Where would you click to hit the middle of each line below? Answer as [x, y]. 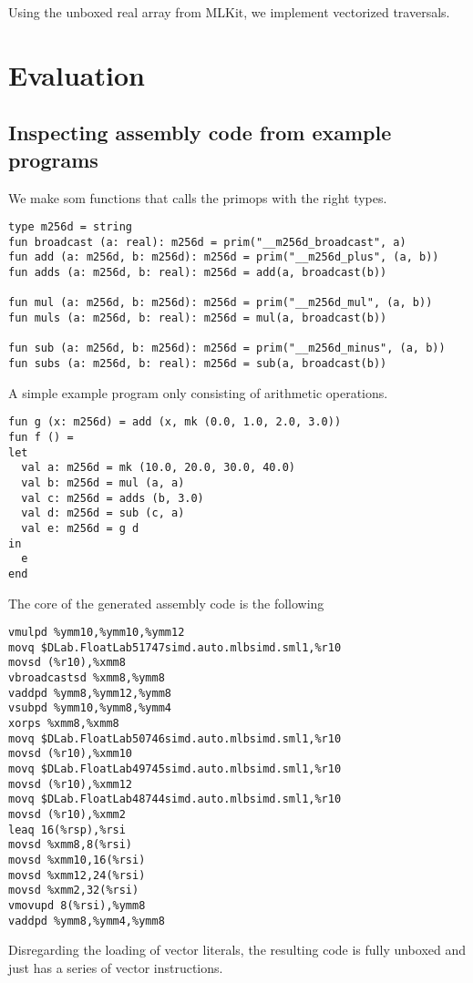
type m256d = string [71, 227]
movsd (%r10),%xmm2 [67, 814]
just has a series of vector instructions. [116, 967]
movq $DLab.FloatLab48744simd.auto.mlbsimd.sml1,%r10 [175, 799]
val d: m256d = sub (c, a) [103, 513]
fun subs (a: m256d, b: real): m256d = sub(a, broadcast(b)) [198, 364]
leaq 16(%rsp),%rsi [67, 829]
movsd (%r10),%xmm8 [67, 663]
